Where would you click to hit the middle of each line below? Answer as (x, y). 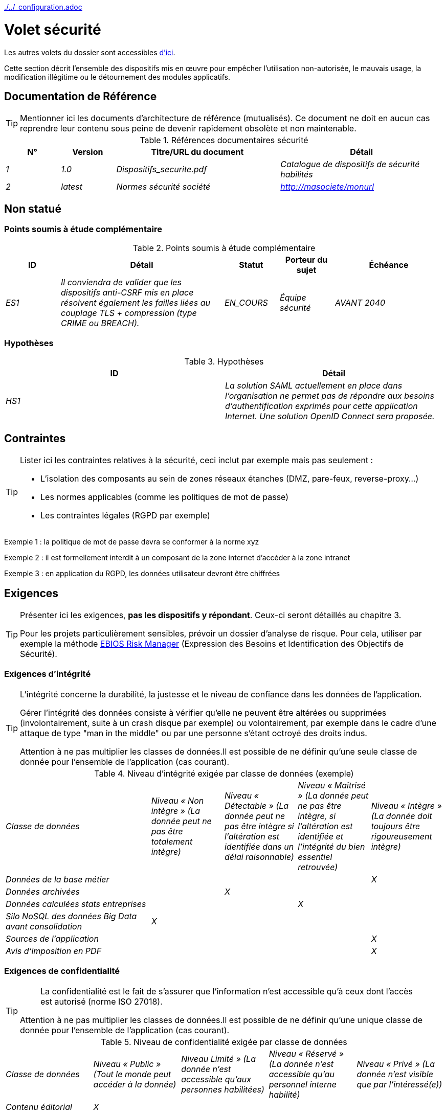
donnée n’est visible (395, 1074)
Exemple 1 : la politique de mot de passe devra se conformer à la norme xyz (132, 542)
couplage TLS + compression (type (129, 313)
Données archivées (43, 891)
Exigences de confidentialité (62, 971)
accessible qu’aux (216, 1079)
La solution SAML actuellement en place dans (314, 386)
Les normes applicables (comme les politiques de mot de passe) (165, 497)
